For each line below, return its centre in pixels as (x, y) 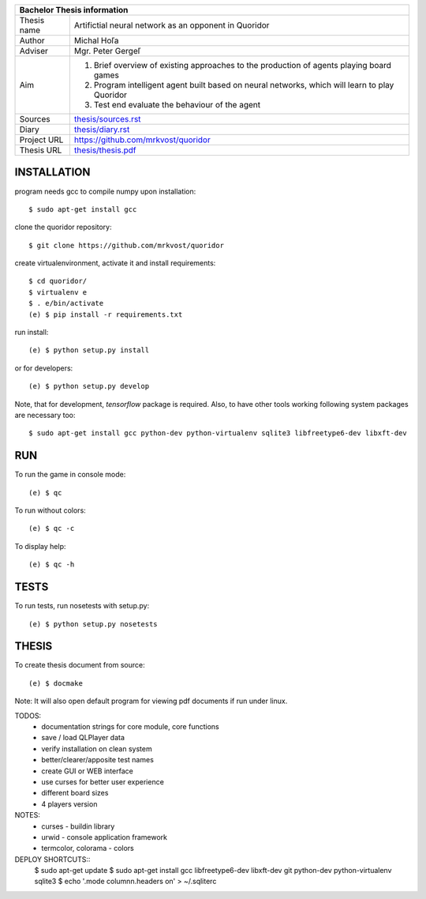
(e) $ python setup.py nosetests (93, 624)
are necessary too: (45, 415)
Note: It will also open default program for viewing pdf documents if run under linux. (151, 701)
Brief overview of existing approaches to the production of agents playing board (243, 65)
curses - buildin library (78, 826)
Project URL (41, 140)
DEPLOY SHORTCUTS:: (52, 859)
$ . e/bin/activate (66, 303)
